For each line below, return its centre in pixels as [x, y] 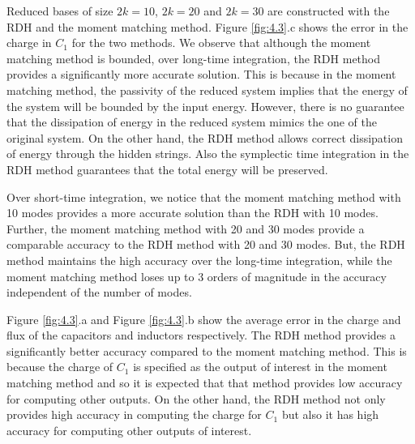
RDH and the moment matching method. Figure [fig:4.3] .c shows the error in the [207, 26]
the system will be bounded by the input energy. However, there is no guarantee [205, 106]
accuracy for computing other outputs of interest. [129, 430]
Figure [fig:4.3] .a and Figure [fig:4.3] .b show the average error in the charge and [204, 319]
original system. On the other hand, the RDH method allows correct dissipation [205, 137]
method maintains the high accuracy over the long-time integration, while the [199, 260]
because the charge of [60, 367]
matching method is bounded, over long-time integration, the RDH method [194, 58]
